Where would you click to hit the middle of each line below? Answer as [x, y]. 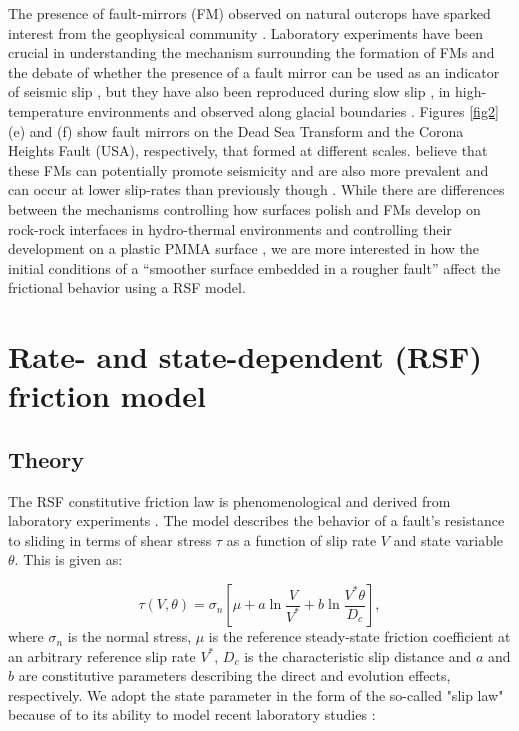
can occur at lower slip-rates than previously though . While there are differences [256, 189]
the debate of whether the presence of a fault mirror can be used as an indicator [254, 71]
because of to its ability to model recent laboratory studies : [192, 714]
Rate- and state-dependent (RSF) [245, 356]
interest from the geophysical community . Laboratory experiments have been [246, 32]
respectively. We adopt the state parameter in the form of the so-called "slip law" [256, 694]
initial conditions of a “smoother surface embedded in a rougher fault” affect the [254, 267]
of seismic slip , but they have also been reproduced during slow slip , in [229, 91]
